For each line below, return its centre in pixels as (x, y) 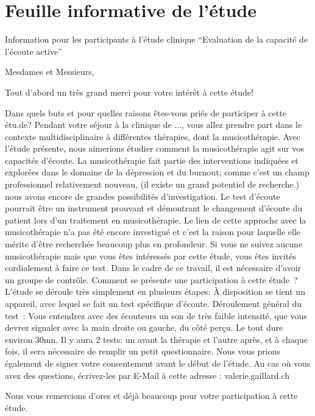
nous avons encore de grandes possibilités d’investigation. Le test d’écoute (143, 196)
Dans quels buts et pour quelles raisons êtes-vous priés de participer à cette (146, 112)
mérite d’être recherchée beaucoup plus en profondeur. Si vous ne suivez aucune (154, 244)
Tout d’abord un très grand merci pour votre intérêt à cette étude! (129, 92)
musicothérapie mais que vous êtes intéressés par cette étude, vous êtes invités (150, 256)
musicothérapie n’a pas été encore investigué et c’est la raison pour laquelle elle (153, 232)
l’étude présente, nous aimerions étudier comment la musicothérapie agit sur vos (155, 148)
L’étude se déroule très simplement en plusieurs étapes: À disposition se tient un (155, 291)
